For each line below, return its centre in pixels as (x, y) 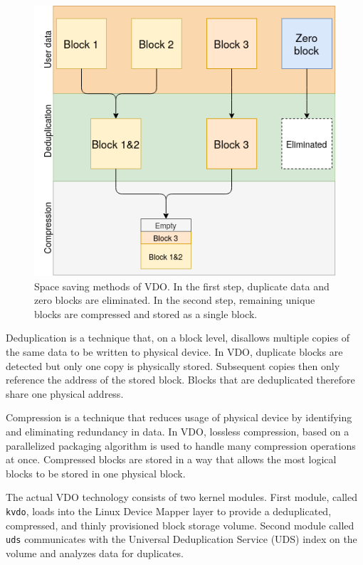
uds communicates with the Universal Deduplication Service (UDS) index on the (181, 539)
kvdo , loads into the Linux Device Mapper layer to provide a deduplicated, (169, 511)
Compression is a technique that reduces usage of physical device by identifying (179, 417)
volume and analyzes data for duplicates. (95, 553)
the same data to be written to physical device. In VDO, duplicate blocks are (174, 351)
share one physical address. (65, 393)
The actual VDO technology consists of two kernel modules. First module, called (181, 497)
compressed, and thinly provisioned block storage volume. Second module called (180, 525)
